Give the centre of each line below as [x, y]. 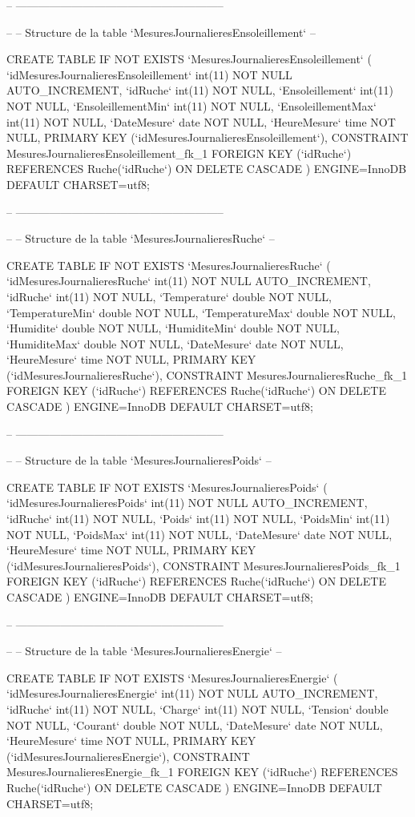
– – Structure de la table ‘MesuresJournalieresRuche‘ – [141, 238]
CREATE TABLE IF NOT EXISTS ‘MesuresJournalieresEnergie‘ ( [172, 677]
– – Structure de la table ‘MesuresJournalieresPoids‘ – [139, 460]
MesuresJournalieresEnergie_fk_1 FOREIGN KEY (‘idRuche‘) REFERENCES [202, 772]
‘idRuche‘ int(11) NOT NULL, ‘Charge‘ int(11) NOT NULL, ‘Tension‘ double [197, 708]
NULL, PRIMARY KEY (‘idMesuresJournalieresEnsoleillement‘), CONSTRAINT [207, 137]
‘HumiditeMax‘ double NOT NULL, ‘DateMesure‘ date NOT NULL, [175, 343]
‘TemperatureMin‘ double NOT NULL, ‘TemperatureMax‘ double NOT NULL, [201, 312]
